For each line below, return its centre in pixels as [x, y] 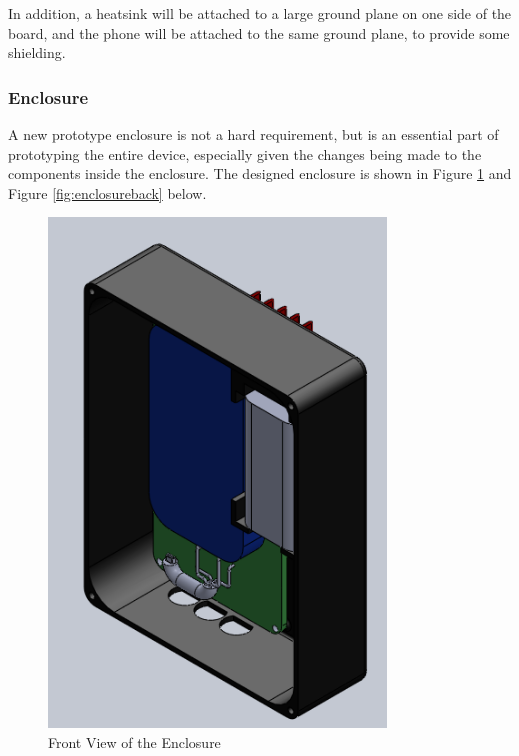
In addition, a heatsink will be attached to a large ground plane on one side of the [260, 13]
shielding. [37, 52]
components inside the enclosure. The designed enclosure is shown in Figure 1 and [260, 173]
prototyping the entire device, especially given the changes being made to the [245, 153]
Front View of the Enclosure [134, 741]
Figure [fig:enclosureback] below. [107, 192]
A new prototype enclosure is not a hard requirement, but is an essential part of [253, 134]
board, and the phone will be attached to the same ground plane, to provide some [259, 32]
